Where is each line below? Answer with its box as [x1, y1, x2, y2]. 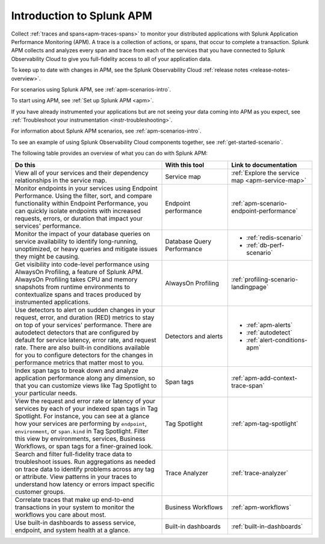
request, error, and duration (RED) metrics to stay [14, 313, 155, 322]
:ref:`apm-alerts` [246, 320, 293, 329]
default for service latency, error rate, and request [14, 336, 156, 344]
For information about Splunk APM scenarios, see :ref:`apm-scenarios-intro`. [11, 127, 202, 135]
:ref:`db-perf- [246, 241, 285, 249]
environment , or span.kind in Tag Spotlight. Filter [14, 427, 149, 435]
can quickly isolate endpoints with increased [14, 207, 141, 215]
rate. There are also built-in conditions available [14, 343, 150, 352]
